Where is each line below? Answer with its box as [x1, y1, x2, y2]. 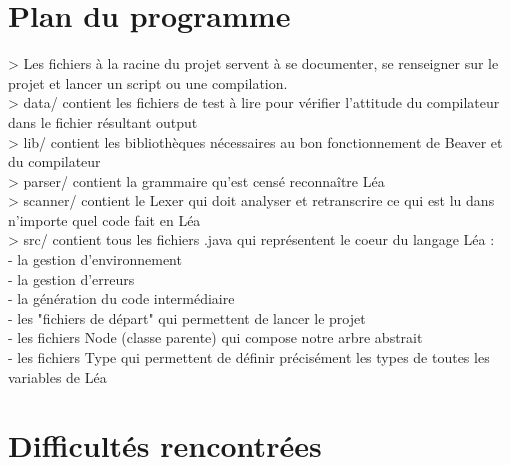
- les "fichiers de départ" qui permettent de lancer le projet [8, 307, 366, 328]
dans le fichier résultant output [8, 111, 198, 132]
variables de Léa [8, 366, 107, 387]
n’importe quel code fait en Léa [8, 209, 201, 230]
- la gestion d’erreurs [8, 268, 135, 289]
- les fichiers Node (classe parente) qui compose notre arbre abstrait [8, 327, 423, 348]
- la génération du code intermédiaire [8, 288, 235, 309]
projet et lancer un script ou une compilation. [8, 72, 288, 93]
